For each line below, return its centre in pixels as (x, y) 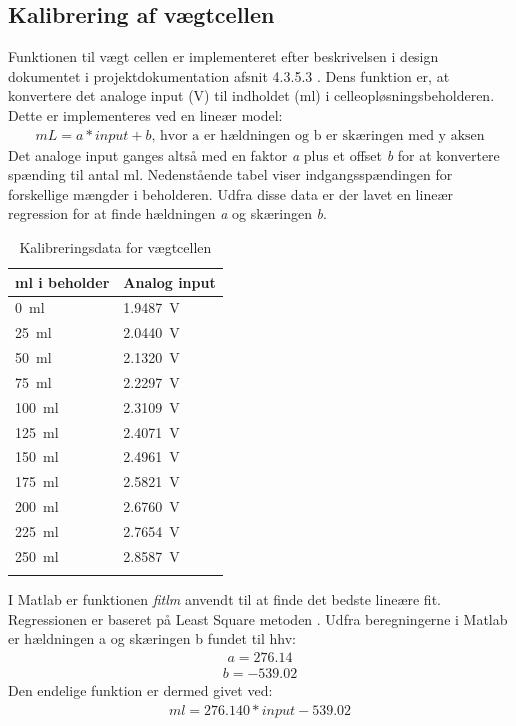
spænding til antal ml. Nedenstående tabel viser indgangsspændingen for (230, 174)
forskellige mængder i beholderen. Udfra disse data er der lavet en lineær (231, 193)
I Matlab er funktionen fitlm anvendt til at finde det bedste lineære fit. (224, 599)
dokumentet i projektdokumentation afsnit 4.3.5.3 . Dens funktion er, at (229, 75)
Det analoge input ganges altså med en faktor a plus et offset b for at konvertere (254, 154)
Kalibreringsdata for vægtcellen (115, 246)
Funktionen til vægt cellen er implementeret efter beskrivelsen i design (223, 56)
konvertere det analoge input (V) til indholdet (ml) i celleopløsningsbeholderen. (251, 95)
